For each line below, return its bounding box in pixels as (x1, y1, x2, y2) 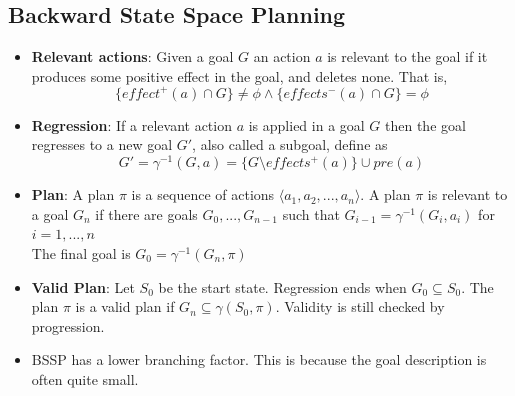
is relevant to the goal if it (327, 46, 488, 67)
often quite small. (31, 368, 139, 389)
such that (282, 203, 340, 224)
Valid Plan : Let (31, 276, 135, 297)
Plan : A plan (31, 184, 115, 205)
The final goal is (31, 242, 131, 263)
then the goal (385, 114, 466, 135)
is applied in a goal (248, 114, 365, 135)
